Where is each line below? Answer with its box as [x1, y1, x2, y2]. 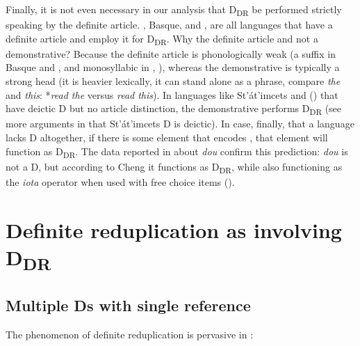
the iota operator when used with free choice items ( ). [6, 174, 235, 189]
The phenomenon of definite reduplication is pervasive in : [6, 327, 254, 342]
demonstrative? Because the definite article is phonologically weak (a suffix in [6, 46, 336, 61]
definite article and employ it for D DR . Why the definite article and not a [6, 31, 318, 47]
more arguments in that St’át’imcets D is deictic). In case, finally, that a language [6, 116, 354, 131]
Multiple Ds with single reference [6, 294, 251, 316]
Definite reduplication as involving [6, 215, 342, 244]
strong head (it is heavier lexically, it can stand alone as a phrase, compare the [6, 74, 341, 88]
